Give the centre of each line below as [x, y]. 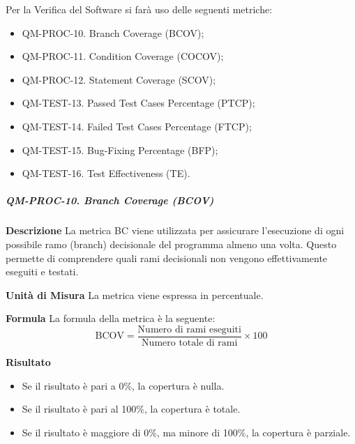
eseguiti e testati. [42, 271]
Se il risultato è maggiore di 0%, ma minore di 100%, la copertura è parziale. [186, 432]
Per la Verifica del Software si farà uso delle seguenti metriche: [139, 9]
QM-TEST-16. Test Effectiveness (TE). [106, 173]
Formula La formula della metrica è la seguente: [111, 318]
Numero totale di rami [190, 343]
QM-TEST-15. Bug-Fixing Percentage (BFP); [120, 150]
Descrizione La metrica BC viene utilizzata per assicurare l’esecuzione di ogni [175, 230]
